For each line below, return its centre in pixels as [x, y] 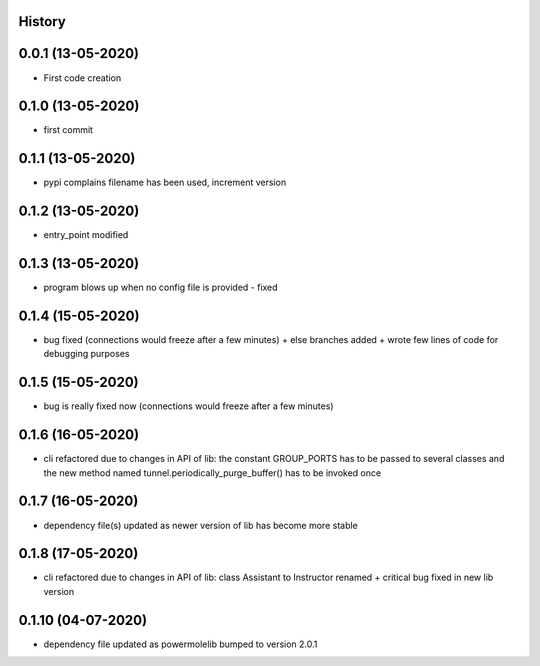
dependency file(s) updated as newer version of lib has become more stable [201, 525]
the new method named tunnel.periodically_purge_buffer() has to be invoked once [212, 472]
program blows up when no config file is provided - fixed [161, 287]
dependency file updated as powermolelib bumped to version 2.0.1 [180, 644]
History [42, 21]
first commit [68, 130]
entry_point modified [86, 235]
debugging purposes [86, 354]
